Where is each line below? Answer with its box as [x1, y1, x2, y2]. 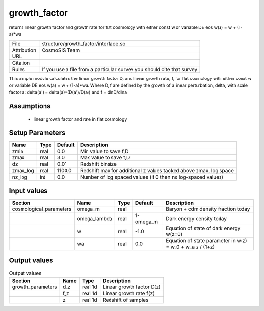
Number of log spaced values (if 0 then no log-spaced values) [80, 174, 224, 181]
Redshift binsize [80, 161, 117, 168]
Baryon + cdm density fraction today [165, 206, 250, 212]
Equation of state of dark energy [165, 225, 241, 232]
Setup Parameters [9, 129, 66, 137]
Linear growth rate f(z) [103, 290, 155, 297]
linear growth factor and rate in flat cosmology [33, 116, 127, 122]
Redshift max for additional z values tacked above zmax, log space [80, 167, 234, 174]
